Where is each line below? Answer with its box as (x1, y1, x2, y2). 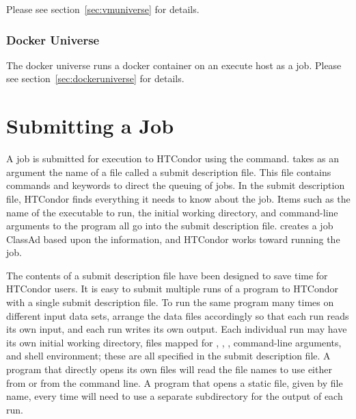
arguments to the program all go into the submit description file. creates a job (6, 218, 333, 233)
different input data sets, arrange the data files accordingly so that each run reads (6, 308, 349, 322)
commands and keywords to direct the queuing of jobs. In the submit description (6, 178, 345, 192)
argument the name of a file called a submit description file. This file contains (6, 164, 331, 179)
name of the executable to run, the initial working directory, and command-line (6, 205, 338, 219)
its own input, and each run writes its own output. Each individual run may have (6, 322, 347, 336)
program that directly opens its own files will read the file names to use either (6, 362, 332, 377)
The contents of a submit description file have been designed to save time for (6, 268, 328, 282)
